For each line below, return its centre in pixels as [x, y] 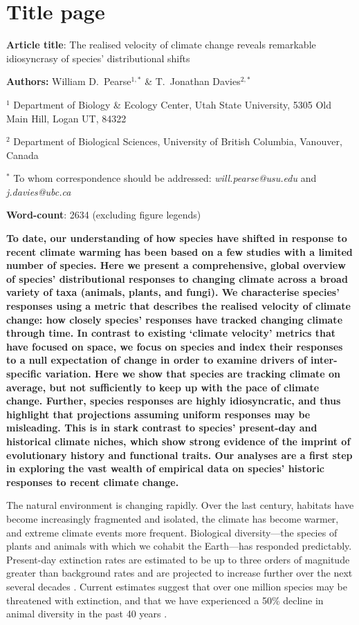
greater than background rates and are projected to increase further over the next [179, 573]
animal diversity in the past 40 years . [87, 614]
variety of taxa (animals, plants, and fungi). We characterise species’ [173, 292]
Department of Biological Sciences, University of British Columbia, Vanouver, [178, 141]
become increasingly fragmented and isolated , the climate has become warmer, [173, 518]
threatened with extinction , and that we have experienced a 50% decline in [165, 600]
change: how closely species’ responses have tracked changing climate [175, 319]
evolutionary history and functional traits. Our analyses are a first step [179, 455]
